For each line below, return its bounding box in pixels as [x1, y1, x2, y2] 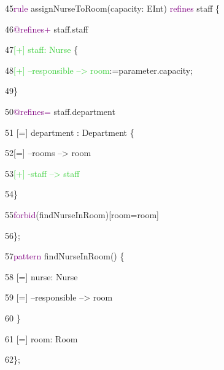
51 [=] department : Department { [5, 125, 134, 138]
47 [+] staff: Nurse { [5, 43, 79, 56]
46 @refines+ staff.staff [5, 22, 88, 35]
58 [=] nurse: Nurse [5, 270, 78, 283]
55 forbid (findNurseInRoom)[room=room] [5, 208, 159, 221]
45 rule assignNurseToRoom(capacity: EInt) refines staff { [5, 2, 220, 14]
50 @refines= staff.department [5, 104, 115, 117]
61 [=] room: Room [5, 332, 78, 345]
